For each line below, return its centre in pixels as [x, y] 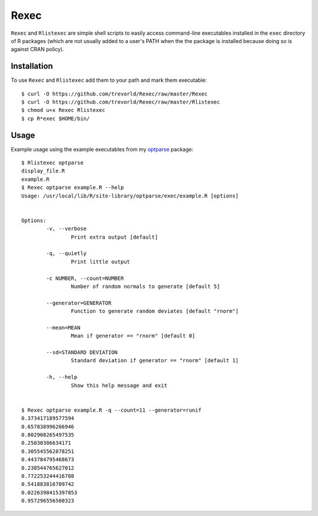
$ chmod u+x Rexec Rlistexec [63, 110]
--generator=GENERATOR [79, 303]
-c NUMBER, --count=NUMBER [85, 278]
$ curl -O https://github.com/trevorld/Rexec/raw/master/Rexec [115, 94]
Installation [32, 66]
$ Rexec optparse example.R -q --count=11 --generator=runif [111, 410]
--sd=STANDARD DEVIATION [82, 353]
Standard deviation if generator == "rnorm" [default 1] [155, 360]
